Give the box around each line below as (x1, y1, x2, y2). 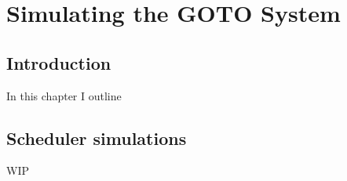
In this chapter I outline (6, 87, 122, 103)
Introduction (6, 50, 111, 74)
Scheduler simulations (6, 125, 187, 150)
